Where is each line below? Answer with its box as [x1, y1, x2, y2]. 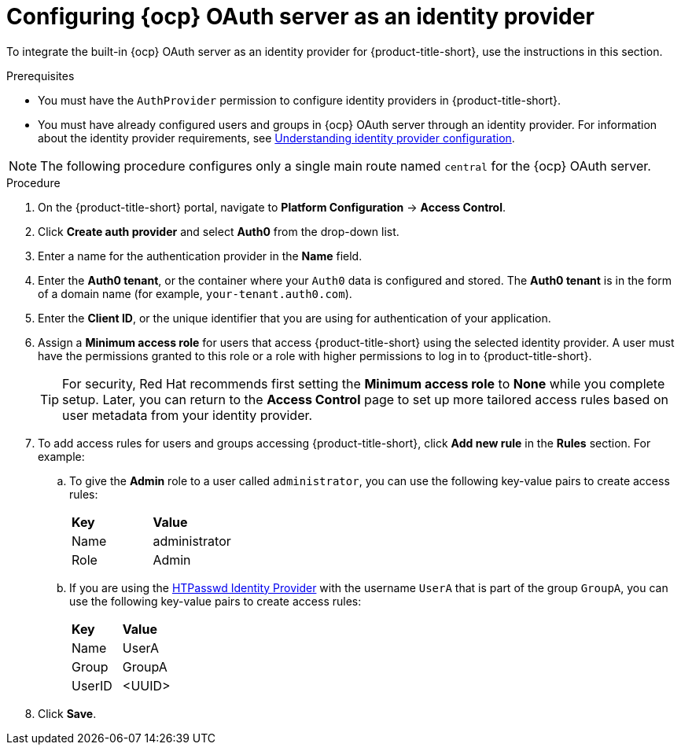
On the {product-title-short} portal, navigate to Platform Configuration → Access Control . [38, 200, 506, 214]
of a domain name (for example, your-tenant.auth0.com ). [38, 286, 352, 300]
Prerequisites [6, 68, 75, 83]
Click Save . [38, 706, 97, 720]
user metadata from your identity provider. [62, 407, 313, 423]
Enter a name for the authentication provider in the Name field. [38, 248, 363, 263]
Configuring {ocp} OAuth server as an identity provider [6, 3, 594, 30]
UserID [72, 677, 112, 694]
